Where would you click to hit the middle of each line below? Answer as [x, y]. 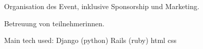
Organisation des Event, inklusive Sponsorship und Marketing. [102, 6]
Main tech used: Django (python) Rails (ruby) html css [90, 40]
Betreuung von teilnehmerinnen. [54, 23]
